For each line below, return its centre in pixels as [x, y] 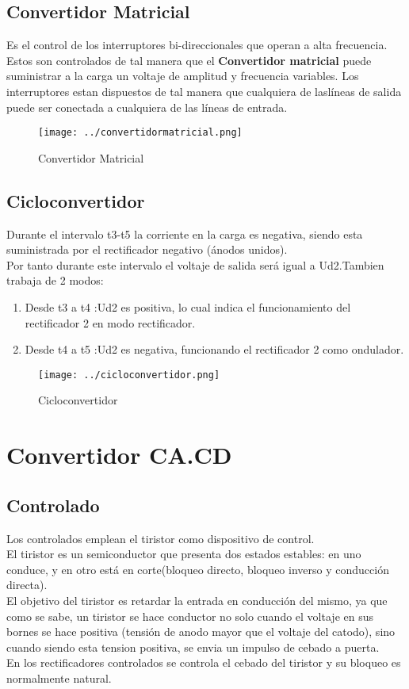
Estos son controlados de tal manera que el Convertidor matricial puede [189, 60]
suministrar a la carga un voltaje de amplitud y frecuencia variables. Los [183, 76]
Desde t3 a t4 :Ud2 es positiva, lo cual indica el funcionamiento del [188, 307]
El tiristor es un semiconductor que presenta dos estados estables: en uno [184, 554]
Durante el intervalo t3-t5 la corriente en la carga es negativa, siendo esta [185, 233]
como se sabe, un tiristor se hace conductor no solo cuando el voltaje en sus [190, 616]
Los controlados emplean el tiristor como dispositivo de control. [161, 538]
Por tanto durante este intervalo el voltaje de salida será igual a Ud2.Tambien [195, 264]
